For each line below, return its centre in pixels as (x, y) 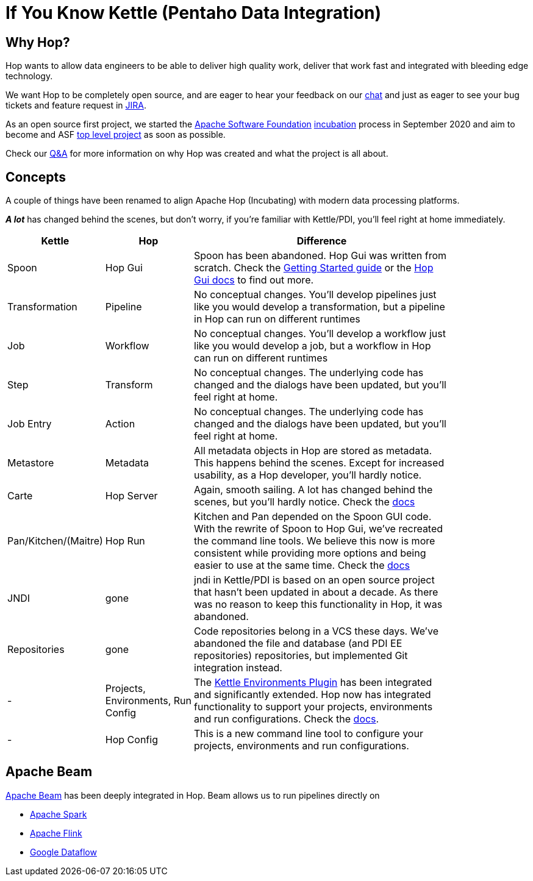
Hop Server (131, 496)
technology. (29, 76)
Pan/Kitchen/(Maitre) (55, 541)
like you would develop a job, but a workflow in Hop (313, 346)
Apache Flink (56, 833)
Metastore (31, 463)
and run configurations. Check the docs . (287, 719)
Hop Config (131, 740)
